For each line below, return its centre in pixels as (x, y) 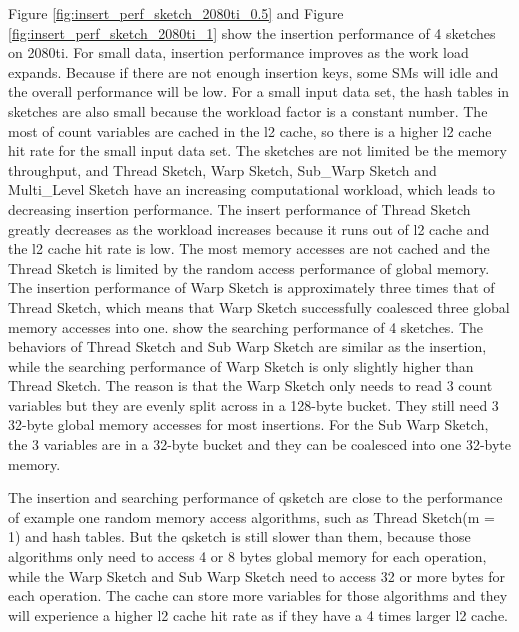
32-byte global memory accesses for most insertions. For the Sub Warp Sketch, (248, 424)
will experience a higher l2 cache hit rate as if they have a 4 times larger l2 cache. (258, 614)
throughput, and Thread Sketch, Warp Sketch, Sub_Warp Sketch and (222, 169)
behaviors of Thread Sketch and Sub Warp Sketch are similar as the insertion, (247, 346)
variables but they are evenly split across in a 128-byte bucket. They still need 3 (253, 404)
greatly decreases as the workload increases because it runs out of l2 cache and (249, 228)
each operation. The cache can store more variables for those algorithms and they (258, 595)
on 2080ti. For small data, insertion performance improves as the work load (238, 52)
